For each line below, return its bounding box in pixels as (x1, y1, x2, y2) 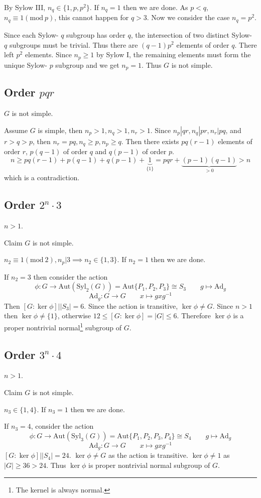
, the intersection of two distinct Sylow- (130, 29, 252, 40)
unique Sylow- (4, 59, 47, 70)
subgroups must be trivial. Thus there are (9, 39, 138, 50)
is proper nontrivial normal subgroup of (88, 459, 210, 470)
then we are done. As (123, 2, 188, 12)
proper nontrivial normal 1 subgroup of (4, 321, 122, 332)
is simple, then (38, 125, 83, 135)
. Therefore (177, 310, 211, 321)
